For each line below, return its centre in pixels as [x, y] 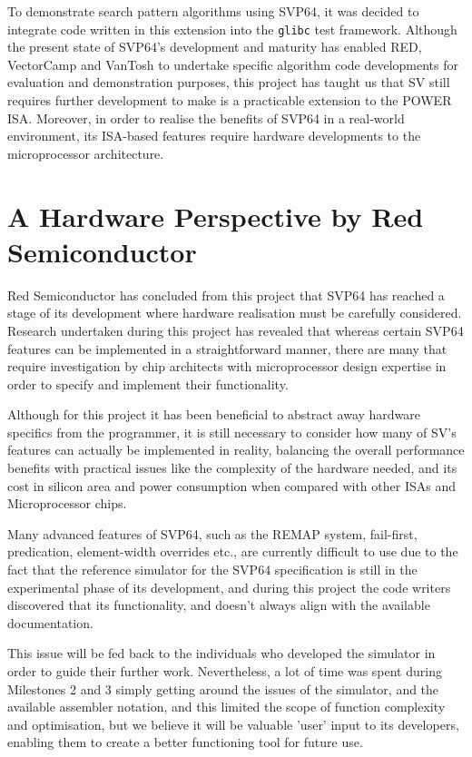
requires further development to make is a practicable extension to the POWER [230, 100]
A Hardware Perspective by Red [216, 216]
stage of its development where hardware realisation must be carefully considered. [235, 313]
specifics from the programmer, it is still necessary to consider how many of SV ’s [232, 432]
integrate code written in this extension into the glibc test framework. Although [232, 29]
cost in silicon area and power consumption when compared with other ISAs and [231, 485]
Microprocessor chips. [67, 503]
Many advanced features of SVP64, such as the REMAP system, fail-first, [212, 533]
